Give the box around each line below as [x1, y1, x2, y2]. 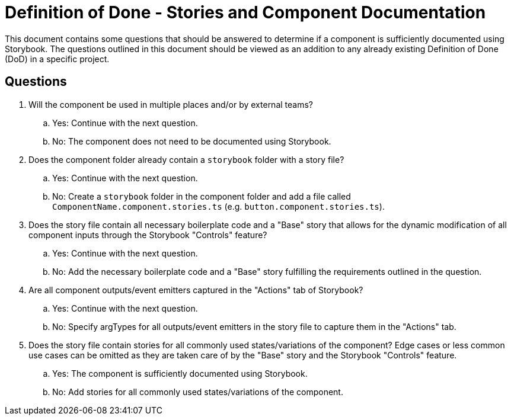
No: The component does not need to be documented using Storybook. [52, 136, 331, 146]
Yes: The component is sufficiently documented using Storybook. [52, 368, 308, 379]
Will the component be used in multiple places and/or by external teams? [28, 99, 313, 110]
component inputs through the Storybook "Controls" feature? [28, 229, 267, 240]
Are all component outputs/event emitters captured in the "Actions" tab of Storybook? [28, 284, 363, 295]
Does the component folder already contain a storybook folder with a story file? [28, 154, 344, 165]
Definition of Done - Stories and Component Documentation [5, 2, 486, 23]
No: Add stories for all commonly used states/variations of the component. [52, 386, 343, 397]
